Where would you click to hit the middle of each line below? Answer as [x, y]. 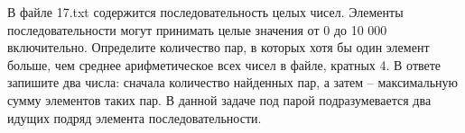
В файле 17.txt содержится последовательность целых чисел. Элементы [205, 12]
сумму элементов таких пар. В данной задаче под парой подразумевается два [219, 99]
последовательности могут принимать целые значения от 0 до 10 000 [197, 29]
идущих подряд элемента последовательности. [135, 117]
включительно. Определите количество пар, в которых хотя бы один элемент [219, 47]
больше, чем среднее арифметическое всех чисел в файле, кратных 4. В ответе [224, 64]
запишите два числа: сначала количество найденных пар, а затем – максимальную [233, 82]
